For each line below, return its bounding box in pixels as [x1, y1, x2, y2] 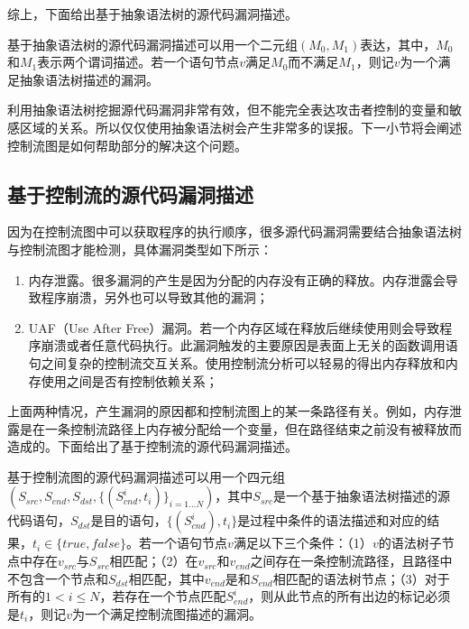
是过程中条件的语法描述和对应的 [237, 511, 428, 530]
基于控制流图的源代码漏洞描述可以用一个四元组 [7, 467, 285, 486]
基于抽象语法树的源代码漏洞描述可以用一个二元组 [7, 34, 298, 53]
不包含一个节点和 [7, 569, 108, 587]
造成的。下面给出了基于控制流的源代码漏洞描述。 [7, 437, 298, 456]
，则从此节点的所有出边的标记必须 [248, 587, 451, 606]
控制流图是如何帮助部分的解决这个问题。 [7, 135, 247, 154]
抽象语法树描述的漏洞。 [19, 69, 159, 88]
